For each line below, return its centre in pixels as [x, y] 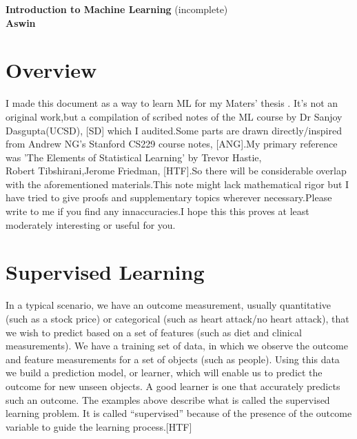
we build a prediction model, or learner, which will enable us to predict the [164, 372]
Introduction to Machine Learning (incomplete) [117, 9]
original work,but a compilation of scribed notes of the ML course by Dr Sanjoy [174, 116]
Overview [51, 70]
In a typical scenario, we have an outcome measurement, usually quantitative [168, 305]
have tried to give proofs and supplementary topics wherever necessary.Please [169, 197]
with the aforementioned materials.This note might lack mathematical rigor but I [177, 184]
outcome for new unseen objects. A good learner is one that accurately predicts [173, 386]
